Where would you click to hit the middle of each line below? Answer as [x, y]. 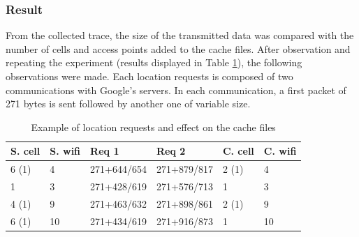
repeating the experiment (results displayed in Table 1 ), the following [154, 62]
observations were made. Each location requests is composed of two [149, 76]
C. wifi [280, 151]
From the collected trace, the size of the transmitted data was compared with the [180, 35]
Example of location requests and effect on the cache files [153, 127]
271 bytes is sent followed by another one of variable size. [128, 104]
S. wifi [65, 151]
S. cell [25, 151]
